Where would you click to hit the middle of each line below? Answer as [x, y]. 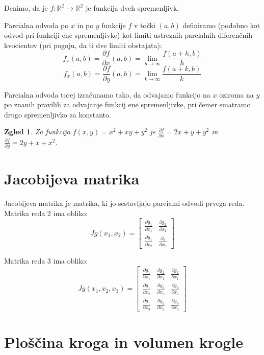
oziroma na [236, 94]
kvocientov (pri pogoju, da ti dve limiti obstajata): [83, 45]
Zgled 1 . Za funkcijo [37, 132]
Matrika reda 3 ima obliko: [46, 261]
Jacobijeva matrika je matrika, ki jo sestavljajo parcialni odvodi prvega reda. [124, 203]
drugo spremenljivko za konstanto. [58, 114]
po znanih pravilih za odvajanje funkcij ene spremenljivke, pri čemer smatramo [127, 104]
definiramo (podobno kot [221, 25]
